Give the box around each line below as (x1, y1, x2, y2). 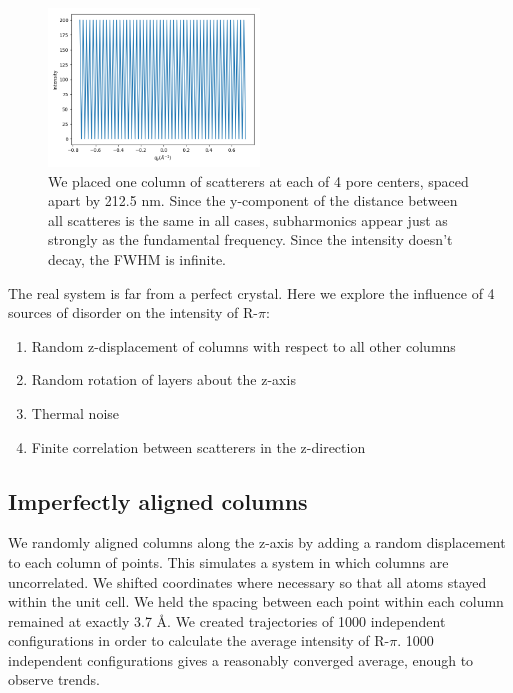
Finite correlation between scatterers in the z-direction (31, 436, 366, 457)
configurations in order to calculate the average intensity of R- (8, 630, 390, 651)
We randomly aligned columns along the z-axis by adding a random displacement (8, 532, 506, 553)
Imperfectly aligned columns (8, 485, 308, 516)
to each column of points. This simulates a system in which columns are (8, 551, 449, 572)
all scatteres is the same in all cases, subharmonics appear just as (48, 209, 448, 230)
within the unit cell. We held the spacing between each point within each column (8, 591, 504, 612)
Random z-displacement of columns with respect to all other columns (31, 335, 456, 356)
